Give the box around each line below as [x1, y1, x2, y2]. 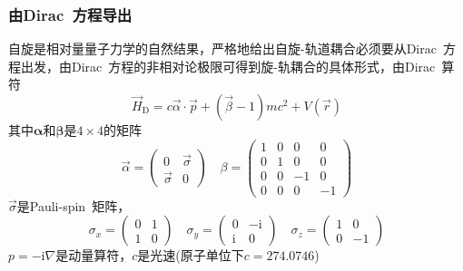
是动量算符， [55, 246, 133, 265]
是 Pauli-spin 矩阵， [16, 196, 131, 215]
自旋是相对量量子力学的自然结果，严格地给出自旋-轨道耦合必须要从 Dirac [8, 39, 437, 58]
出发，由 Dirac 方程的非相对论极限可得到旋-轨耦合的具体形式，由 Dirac [20, 56, 436, 75]
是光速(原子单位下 [137, 246, 244, 265]
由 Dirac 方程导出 [8, 3, 133, 25]
